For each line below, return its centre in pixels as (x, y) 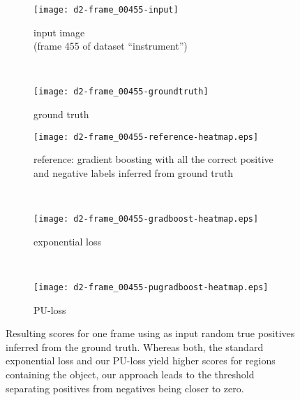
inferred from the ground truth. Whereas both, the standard (135, 347)
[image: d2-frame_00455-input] (106, 10)
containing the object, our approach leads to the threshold (130, 374)
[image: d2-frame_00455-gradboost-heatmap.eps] (146, 219)
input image (59, 32)
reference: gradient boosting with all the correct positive (153, 159)
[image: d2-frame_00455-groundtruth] (121, 92)
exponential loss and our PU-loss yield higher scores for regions (141, 360)
